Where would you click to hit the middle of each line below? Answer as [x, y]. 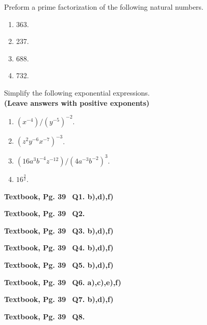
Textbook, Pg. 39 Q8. [45, 316]
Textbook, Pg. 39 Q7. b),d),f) [59, 299]
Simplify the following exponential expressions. [77, 92]
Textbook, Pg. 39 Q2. [45, 213]
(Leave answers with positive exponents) [77, 102]
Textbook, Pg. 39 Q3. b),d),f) [59, 230]
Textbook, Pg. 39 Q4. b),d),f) [59, 248]
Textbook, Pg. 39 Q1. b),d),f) [59, 196]
